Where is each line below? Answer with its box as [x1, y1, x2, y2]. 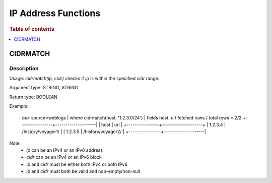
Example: [9, 103, 29, 109]
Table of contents [9, 25, 55, 32]
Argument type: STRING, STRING [9, 85, 78, 91]
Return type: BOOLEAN [9, 94, 58, 100]
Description [9, 65, 39, 72]
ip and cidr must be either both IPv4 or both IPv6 [26, 161, 128, 167]
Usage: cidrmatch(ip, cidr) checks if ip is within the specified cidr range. [9, 75, 160, 81]
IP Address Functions [9, 8, 101, 19]
